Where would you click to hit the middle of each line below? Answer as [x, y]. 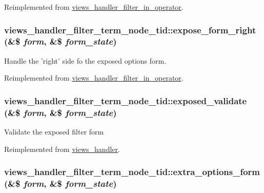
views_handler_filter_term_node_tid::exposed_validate [126, 100]
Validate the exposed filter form [54, 132]
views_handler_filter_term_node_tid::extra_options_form [132, 172]
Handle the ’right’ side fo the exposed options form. [85, 60]
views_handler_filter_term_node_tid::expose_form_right [130, 30]
